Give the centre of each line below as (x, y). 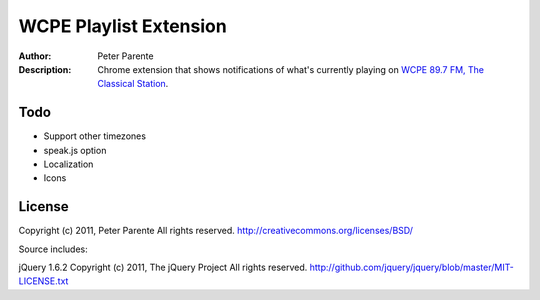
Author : (35, 56)
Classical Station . (133, 84)
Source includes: (53, 249)
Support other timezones (95, 136)
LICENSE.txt (43, 281)
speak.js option (75, 150)
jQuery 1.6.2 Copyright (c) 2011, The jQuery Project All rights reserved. (163, 267)
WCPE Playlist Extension (122, 26)
